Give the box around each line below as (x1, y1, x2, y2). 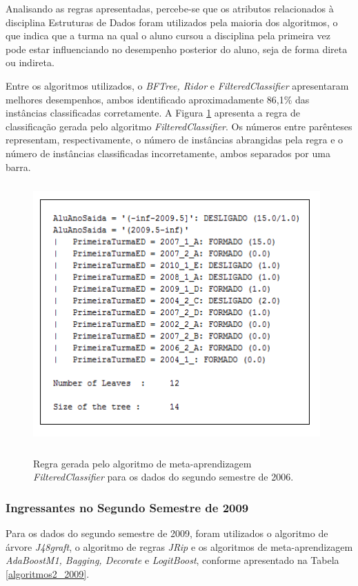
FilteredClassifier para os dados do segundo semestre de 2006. (33, 469, 294, 484)
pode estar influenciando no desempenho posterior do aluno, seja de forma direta (6, 41, 348, 56)
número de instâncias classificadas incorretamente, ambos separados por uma (6, 145, 330, 160)
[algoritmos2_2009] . (6, 566, 90, 580)
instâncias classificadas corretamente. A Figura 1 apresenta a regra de (6, 105, 301, 120)
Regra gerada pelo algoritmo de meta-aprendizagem (33, 456, 252, 470)
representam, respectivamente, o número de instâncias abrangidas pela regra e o (6, 132, 344, 147)
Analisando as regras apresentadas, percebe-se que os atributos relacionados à (6, 1, 334, 15)
